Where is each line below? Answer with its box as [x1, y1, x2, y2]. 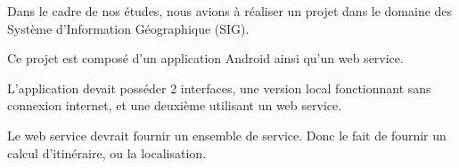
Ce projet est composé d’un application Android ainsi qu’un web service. [7, 49, 404, 68]
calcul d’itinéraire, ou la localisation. [7, 143, 207, 162]
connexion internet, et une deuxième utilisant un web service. [7, 96, 342, 115]
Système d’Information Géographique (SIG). [7, 19, 250, 37]
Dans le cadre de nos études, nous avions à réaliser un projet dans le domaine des [7, 2, 453, 20]
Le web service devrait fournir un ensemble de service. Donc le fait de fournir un [7, 125, 447, 144]
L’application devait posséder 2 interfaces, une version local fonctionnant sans [7, 78, 431, 97]
